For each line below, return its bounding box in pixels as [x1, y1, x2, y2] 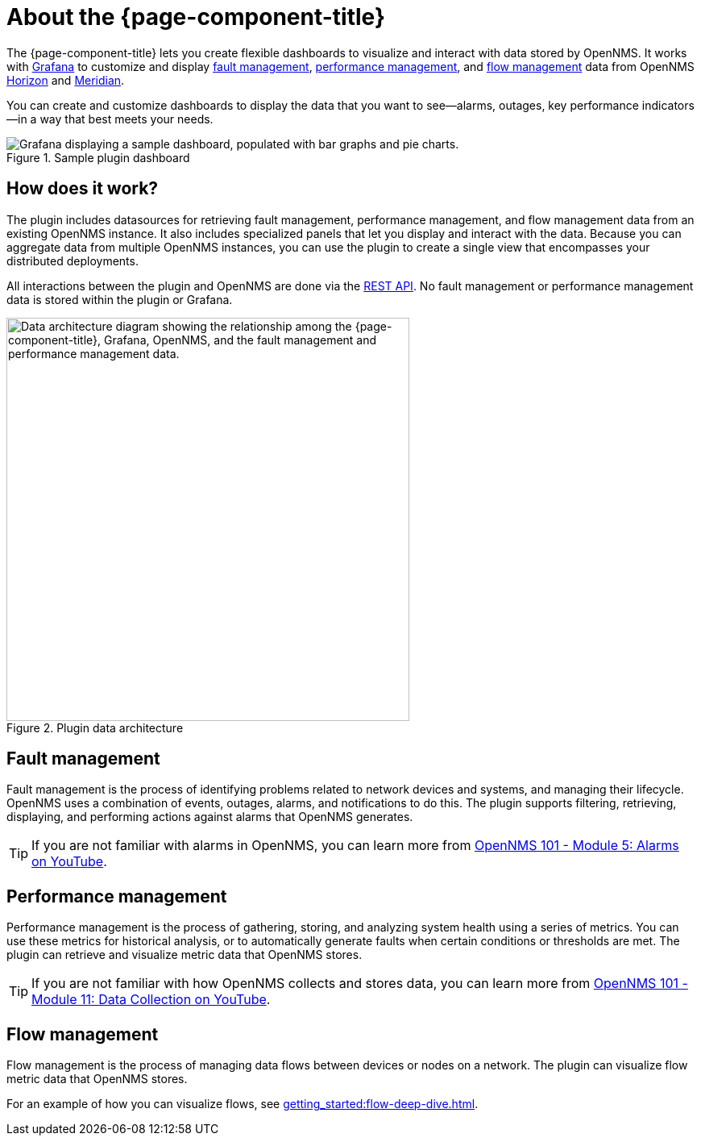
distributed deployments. [6, 253, 139, 268]
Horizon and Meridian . [6, 73, 125, 87]
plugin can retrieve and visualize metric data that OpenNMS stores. [6, 948, 363, 962]
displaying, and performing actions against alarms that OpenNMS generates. [6, 810, 413, 824]
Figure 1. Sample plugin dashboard [6, 150, 190, 165]
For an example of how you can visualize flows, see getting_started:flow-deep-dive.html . [6, 1097, 479, 1111]
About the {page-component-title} [6, 3, 386, 31]
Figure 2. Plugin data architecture [6, 720, 184, 735]
